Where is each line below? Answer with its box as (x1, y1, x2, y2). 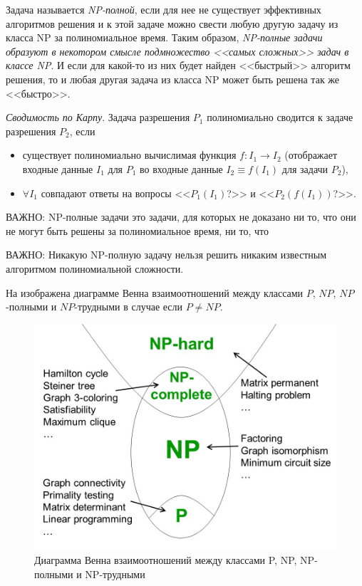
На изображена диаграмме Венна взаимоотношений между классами (6, 285, 304, 300)
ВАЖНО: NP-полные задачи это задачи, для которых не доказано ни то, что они (6, 209, 356, 224)
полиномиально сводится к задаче (207, 110, 353, 125)
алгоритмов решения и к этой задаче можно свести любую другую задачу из (6, 16, 338, 31)
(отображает (284, 147, 338, 162)
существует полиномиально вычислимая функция (22, 147, 237, 162)
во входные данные (140, 161, 223, 176)
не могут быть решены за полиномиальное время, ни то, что (6, 223, 269, 238)
